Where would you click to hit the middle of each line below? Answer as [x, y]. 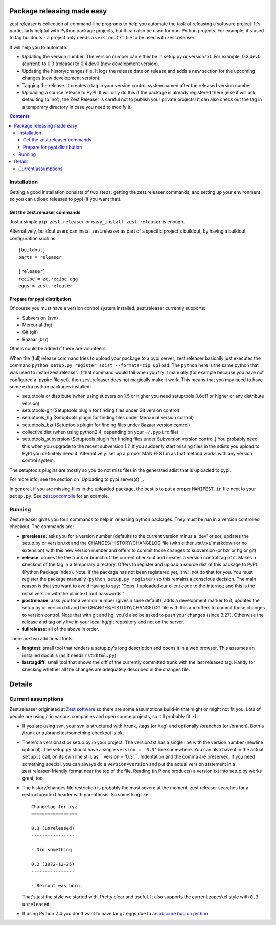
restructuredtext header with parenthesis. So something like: [86, 795]
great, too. [33, 778]
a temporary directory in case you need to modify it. [77, 107]
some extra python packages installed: [50, 387]
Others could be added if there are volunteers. [58, 349]
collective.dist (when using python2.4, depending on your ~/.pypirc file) [100, 432]
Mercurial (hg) [37, 325]
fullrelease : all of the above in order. [61, 629]
